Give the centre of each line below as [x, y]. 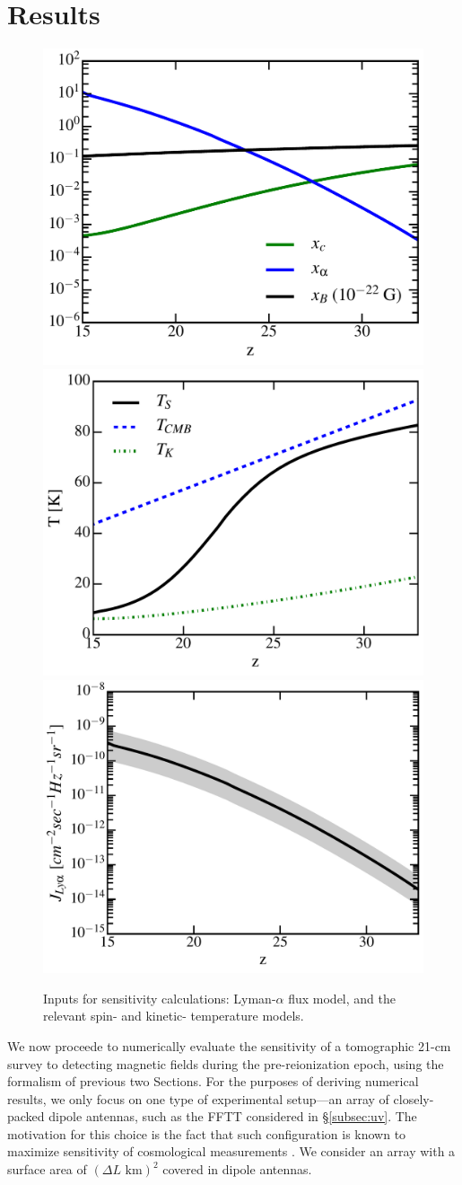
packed [26, 1116]
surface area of [47, 1169]
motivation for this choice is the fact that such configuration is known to [207, 1133]
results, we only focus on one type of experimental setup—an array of [198, 1098]
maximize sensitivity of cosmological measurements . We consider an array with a [231, 1151]
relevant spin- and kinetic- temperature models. [174, 1016]
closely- [414, 1098]
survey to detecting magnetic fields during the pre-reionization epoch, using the [226, 1063]
